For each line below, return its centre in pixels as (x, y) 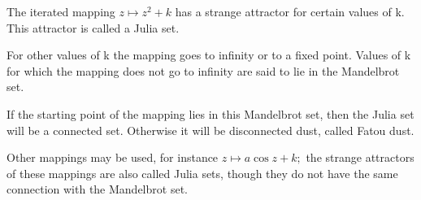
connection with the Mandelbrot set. (97, 189)
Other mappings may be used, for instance (113, 157)
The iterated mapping (61, 11)
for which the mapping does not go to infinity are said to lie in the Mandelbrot (203, 70)
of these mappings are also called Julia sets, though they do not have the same (202, 173)
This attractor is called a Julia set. (93, 27)
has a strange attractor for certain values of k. (290, 11)
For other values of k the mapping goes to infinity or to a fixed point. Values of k (209, 55)
